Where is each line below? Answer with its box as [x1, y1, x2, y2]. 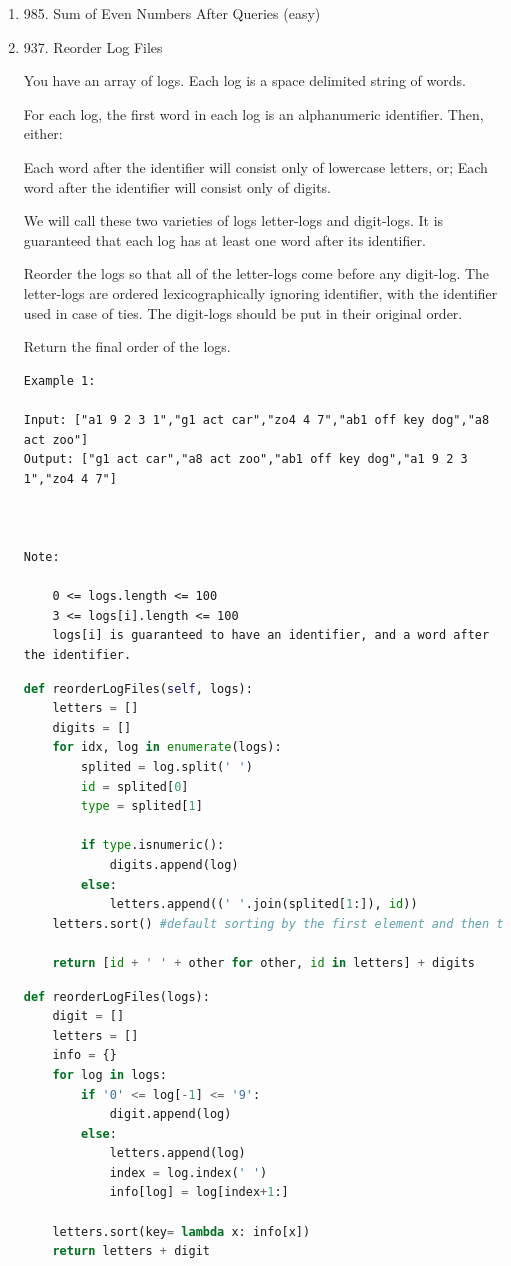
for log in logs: [52, 1067, 167, 1082]
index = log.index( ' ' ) [109, 1165, 268, 1180]
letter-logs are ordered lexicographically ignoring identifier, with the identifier [23, 282, 498, 303]
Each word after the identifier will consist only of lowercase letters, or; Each [23, 156, 488, 177]
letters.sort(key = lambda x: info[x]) [52, 1224, 311, 1239]
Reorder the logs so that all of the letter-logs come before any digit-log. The [23, 263, 490, 284]
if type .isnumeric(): [81, 838, 225, 853]
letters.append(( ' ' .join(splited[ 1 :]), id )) [109, 897, 418, 912]
